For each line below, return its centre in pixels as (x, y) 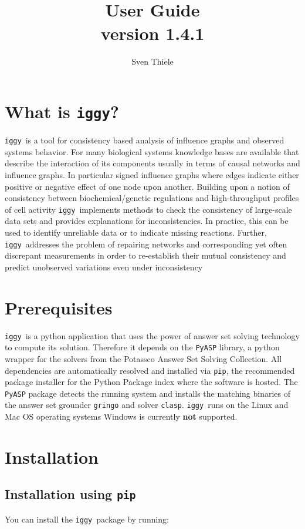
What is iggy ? (62, 111)
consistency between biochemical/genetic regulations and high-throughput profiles (152, 198)
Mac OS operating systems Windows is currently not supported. (121, 416)
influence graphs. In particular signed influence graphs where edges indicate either (152, 175)
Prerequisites (59, 307)
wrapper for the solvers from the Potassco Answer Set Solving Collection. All (143, 358)
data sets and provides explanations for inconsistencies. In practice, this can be (147, 221)
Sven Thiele (152, 61)
